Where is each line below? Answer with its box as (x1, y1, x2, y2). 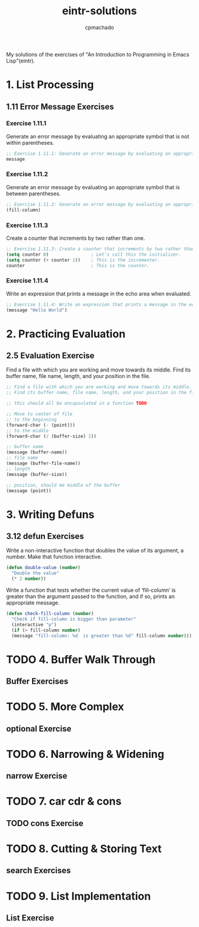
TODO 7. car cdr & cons (6, 795, 122, 808)
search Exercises (6, 865, 71, 876)
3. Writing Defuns (6, 507, 95, 521)
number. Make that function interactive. (6, 553, 102, 560)
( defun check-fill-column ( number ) (6, 611, 94, 617)
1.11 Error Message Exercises (6, 101, 114, 112)
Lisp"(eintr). (6, 57, 36, 64)
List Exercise (6, 913, 54, 923)
